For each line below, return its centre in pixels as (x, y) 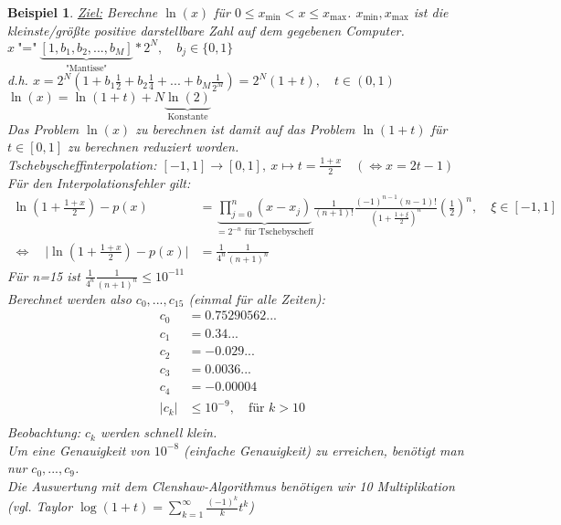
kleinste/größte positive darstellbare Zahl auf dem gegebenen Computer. (206, 30)
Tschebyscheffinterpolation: (82, 164)
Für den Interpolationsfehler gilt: (99, 182)
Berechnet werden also (69, 298)
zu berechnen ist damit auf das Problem (245, 128)
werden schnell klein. (159, 432)
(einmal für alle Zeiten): (257, 298)
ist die (431, 12)
